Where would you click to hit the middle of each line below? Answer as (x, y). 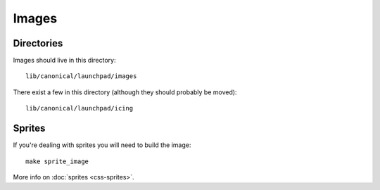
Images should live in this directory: (64, 61)
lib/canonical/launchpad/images (81, 76)
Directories (38, 43)
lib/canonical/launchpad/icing (80, 108)
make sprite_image (57, 161)
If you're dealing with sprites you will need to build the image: (102, 145)
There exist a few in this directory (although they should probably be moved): (125, 92)
